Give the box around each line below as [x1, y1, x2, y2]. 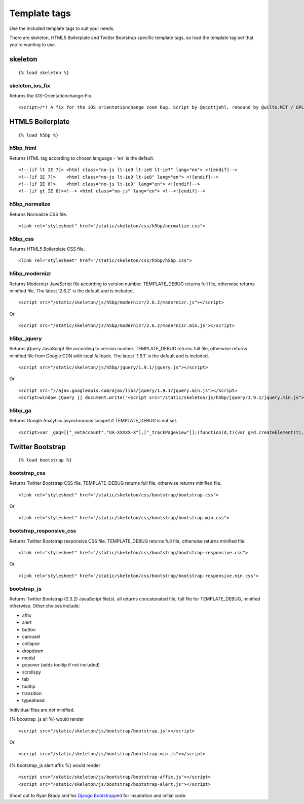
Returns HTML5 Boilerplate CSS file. [9, 246, 85, 252]
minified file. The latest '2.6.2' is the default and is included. [9, 287, 134, 294]
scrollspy [22, 669, 42, 675]
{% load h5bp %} [18, 132, 59, 138]
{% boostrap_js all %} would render [9, 716, 84, 722]
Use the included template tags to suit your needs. [9, 25, 115, 31]
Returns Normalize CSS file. [9, 211, 68, 217]
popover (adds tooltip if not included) [22, 662, 100, 668]
